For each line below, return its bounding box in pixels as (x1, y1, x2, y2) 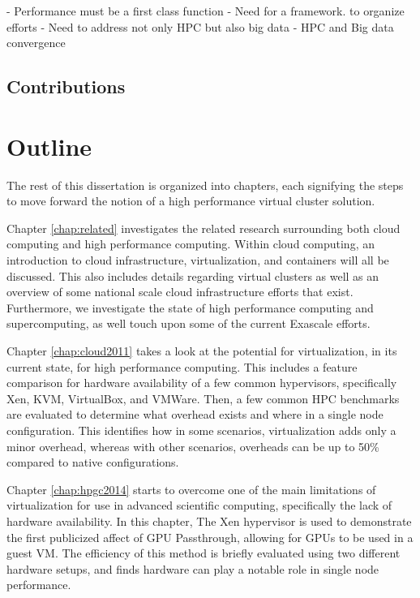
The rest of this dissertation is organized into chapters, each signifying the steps (6, 176, 404, 193)
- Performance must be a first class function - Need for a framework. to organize (6, 2, 405, 19)
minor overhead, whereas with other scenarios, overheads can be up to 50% (6, 437, 379, 454)
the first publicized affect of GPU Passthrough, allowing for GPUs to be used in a (6, 528, 414, 545)
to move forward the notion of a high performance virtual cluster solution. (6, 192, 375, 209)
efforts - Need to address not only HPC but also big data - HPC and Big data (6, 18, 394, 35)
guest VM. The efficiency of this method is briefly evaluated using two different (6, 544, 401, 561)
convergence (6, 34, 66, 51)
